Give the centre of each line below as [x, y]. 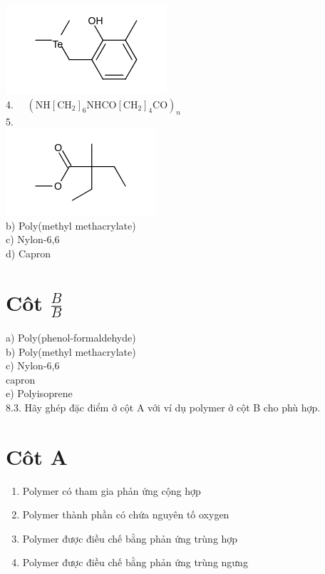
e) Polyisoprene [39, 393]
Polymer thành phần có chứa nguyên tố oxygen [126, 514]
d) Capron [29, 253]
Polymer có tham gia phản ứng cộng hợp [112, 490]
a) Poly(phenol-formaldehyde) [71, 337]
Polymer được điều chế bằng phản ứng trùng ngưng [135, 562]
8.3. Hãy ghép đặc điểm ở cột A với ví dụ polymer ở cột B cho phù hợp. [163, 407]
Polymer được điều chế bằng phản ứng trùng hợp [130, 538]
